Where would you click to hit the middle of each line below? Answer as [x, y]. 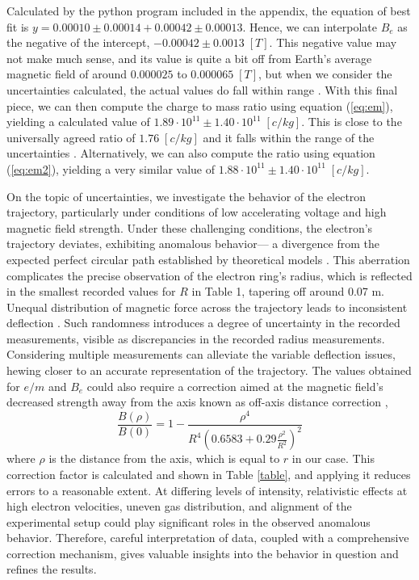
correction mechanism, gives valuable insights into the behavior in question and [203, 553]
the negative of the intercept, [78, 42]
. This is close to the [352, 122]
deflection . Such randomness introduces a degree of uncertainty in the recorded [203, 323]
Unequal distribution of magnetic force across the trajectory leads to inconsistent [207, 307]
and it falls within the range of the [289, 137]
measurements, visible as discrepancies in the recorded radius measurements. [196, 338]
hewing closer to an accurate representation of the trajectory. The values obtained [209, 370]
